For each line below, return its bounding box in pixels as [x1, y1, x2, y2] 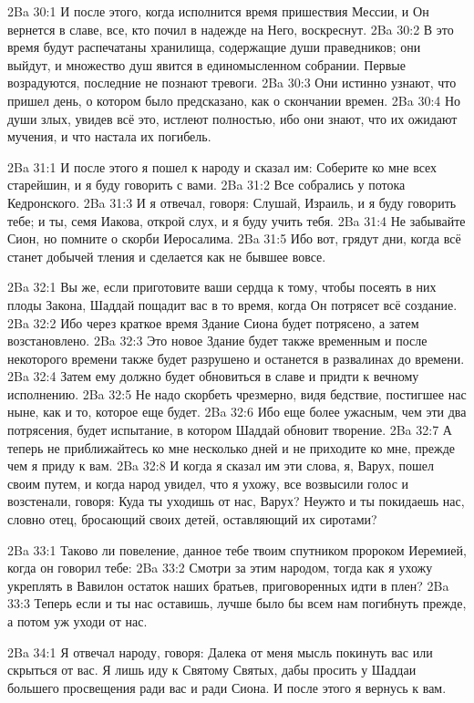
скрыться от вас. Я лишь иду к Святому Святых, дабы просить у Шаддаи [7, 660, 417, 679]
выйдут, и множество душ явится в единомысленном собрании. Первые [7, 55, 406, 74]
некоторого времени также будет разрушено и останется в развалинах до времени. [7, 348, 465, 367]
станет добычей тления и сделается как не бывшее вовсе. [7, 246, 326, 265]
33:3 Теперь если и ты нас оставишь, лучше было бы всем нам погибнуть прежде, [7, 594, 467, 613]
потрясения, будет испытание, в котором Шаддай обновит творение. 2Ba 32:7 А [7, 420, 452, 439]
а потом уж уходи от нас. [7, 612, 148, 630]
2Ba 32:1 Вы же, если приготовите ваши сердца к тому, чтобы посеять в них [7, 277, 437, 296]
